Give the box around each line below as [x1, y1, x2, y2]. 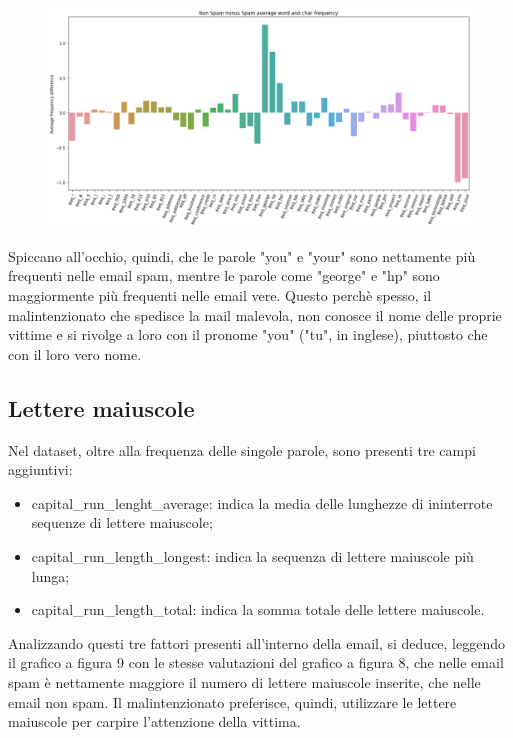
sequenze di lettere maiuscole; [31, 512, 213, 533]
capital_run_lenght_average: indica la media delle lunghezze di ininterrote [31, 492, 493, 513]
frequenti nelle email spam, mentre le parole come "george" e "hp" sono [8, 265, 440, 286]
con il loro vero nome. [8, 343, 142, 364]
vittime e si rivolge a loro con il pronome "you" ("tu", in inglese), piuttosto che [8, 324, 488, 345]
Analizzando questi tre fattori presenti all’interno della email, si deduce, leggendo [8, 632, 506, 653]
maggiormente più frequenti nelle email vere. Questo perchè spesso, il [8, 285, 432, 306]
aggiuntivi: [8, 459, 73, 480]
